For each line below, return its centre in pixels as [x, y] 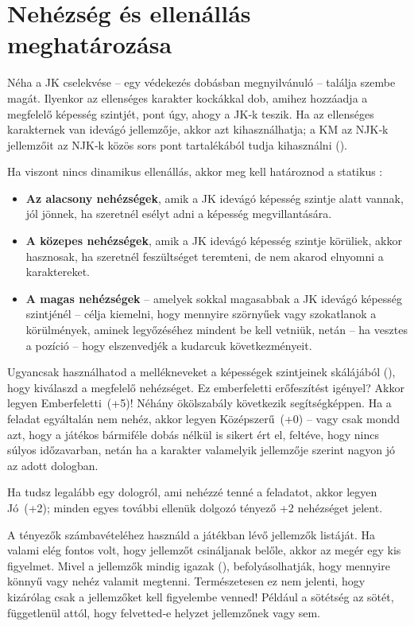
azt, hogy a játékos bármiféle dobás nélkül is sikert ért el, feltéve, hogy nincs [193, 434]
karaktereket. [58, 272]
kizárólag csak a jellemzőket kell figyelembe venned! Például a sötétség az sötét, [201, 596]
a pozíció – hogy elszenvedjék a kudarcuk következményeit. [169, 345]
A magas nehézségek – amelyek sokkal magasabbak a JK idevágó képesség [214, 298]
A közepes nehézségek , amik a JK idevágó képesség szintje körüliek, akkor [214, 241]
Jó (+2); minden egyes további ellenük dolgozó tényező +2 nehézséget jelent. [195, 507]
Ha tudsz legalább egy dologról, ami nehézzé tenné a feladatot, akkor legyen [192, 492]
